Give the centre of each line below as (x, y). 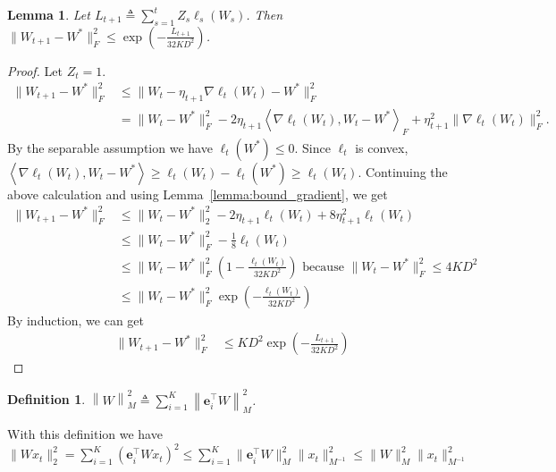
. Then (265, 14)
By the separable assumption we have (110, 147)
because (323, 267)
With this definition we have (85, 434)
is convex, (382, 147)
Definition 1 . (46, 399)
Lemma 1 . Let (49, 14)
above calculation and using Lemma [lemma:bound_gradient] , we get (198, 194)
